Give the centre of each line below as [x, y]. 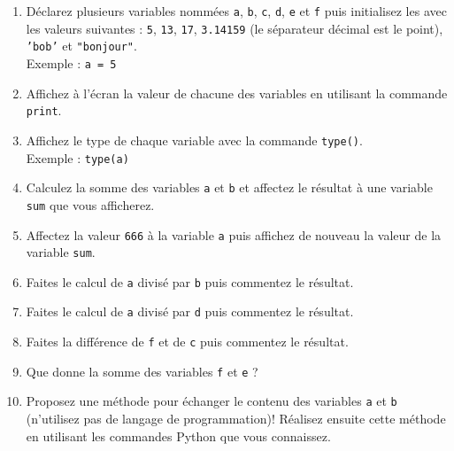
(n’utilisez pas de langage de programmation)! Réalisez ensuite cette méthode [236, 419]
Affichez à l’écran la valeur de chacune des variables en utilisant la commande [237, 93]
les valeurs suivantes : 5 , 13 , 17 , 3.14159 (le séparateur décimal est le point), [235, 28]
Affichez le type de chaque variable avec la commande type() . [194, 140]
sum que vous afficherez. [90, 204]
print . [44, 110]
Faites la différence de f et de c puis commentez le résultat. [187, 342]
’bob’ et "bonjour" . [81, 46]
